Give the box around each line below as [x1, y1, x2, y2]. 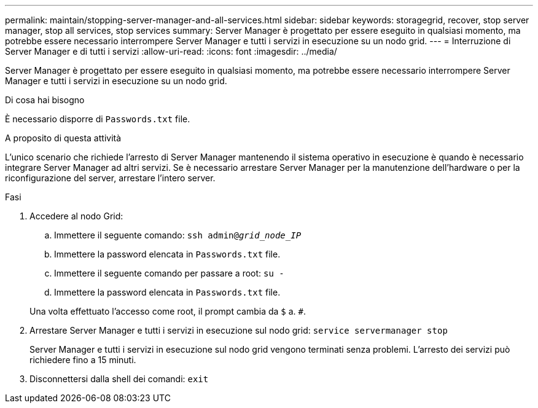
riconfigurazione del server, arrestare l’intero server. [5, 173, 216, 183]
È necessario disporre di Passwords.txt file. [5, 114, 190, 124]
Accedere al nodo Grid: [29, 211, 123, 221]
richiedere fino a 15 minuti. [29, 355, 136, 365]
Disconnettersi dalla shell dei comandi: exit [29, 374, 209, 384]
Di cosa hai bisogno [5, 95, 85, 105]
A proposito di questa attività [5, 133, 122, 143]
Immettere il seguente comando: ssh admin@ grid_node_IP [54, 230, 302, 240]
